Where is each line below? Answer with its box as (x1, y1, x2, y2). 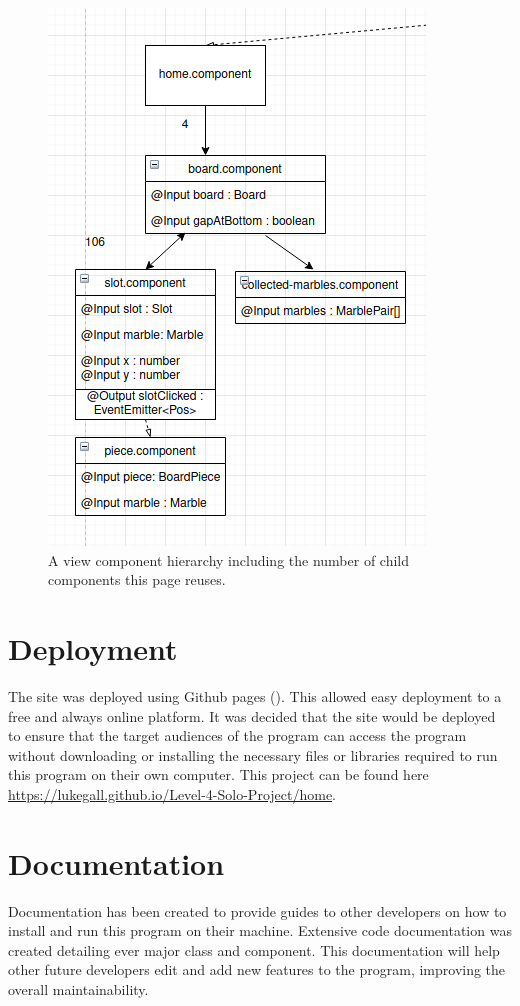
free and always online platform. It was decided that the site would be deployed (8, 705, 496, 726)
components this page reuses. (48, 569, 226, 590)
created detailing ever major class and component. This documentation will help (8, 939, 500, 960)
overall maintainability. (8, 978, 149, 999)
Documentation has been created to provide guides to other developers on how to (8, 900, 507, 921)
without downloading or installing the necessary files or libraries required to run (8, 744, 498, 765)
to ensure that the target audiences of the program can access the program (8, 725, 467, 746)
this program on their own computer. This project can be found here (8, 764, 429, 785)
